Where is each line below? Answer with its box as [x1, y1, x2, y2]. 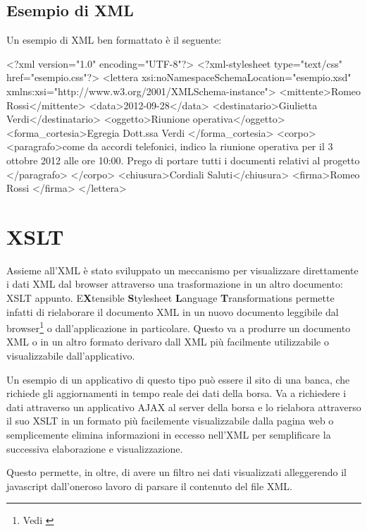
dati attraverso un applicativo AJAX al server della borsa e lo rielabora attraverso [6, 399, 361, 414]
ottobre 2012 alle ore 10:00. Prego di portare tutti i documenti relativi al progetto [6, 152, 360, 167]
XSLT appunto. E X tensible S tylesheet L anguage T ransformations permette [6, 291, 335, 305]
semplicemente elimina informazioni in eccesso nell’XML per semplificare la [6, 427, 331, 442]
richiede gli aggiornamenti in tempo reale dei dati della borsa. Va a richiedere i [6, 386, 347, 401]
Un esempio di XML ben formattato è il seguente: [6, 32, 222, 47]
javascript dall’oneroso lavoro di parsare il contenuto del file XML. [6, 478, 292, 493]
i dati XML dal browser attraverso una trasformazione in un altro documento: [6, 276, 343, 291]
